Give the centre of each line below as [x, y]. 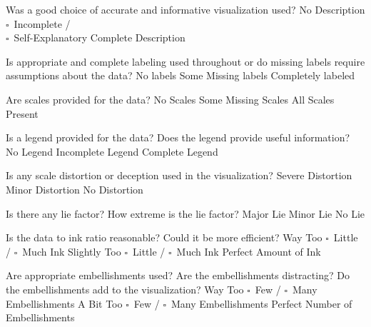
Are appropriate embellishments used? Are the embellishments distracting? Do [178, 275]
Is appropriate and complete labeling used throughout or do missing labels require [185, 61]
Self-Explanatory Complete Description [100, 37]
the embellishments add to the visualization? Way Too [125, 289]
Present [22, 113]
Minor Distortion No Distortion [75, 189]
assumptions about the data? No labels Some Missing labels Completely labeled [181, 75]
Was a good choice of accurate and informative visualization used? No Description [185, 9]
